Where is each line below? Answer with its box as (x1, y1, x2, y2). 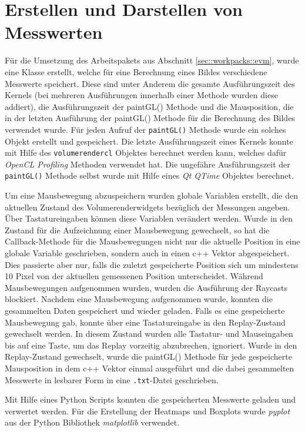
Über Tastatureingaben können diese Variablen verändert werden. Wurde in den (5, 212, 293, 225)
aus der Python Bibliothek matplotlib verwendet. (5, 416, 180, 428)
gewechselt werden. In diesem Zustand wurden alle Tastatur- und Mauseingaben (5, 327, 293, 340)
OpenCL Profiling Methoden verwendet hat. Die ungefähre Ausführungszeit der (5, 158, 290, 170)
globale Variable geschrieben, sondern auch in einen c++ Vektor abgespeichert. (5, 247, 290, 259)
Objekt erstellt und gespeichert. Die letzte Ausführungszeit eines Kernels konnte (5, 135, 293, 147)
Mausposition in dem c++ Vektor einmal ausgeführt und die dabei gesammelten (5, 361, 294, 374)
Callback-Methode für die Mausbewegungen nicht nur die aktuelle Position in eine (5, 235, 300, 247)
